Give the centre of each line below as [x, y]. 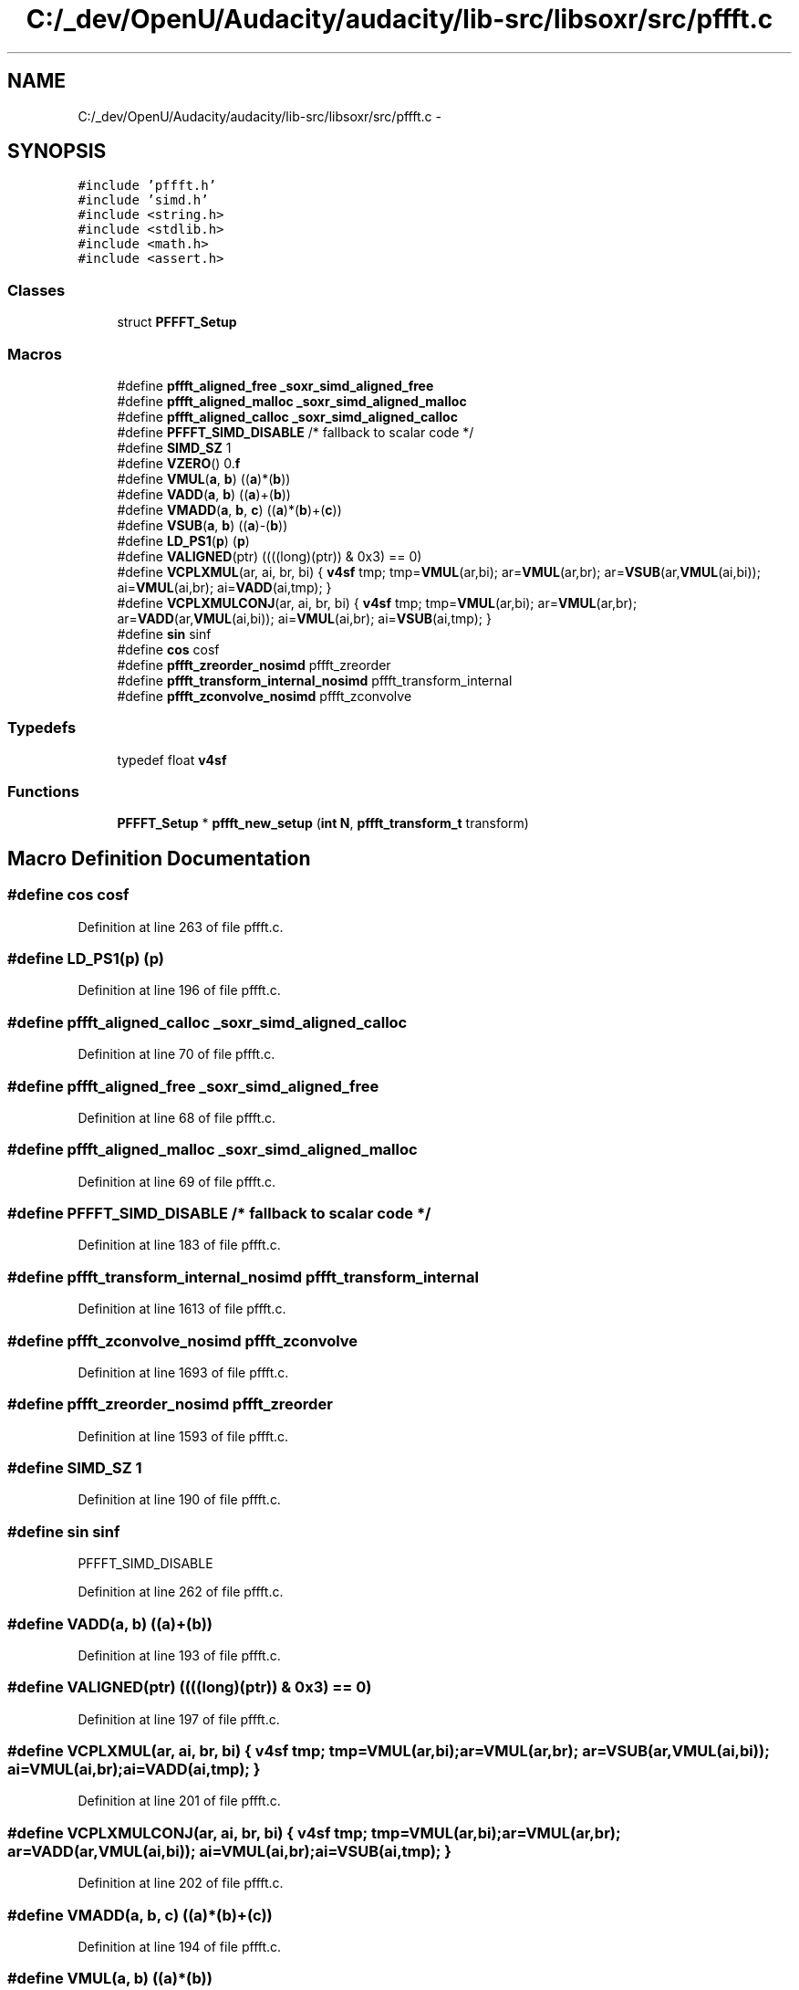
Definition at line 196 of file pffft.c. [179, 990]
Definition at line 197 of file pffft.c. [179, 1719]
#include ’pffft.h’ [147, 186]
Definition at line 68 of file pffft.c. [177, 1117]
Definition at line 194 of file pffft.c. [180, 1946]
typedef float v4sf [172, 759]
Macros [35, 354]
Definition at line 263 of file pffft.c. [181, 927]
